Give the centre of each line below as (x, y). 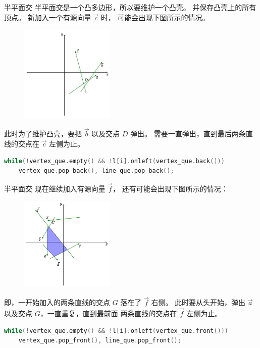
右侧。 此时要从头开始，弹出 (198, 302)
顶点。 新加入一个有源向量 (48, 17)
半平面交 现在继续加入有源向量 (55, 188)
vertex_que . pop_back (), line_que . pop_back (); (96, 171)
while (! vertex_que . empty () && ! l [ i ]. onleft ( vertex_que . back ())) (114, 161)
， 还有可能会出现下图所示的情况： (170, 188)
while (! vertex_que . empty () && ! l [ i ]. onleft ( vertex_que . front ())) (116, 331)
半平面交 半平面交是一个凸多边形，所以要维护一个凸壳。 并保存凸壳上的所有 (130, 7)
